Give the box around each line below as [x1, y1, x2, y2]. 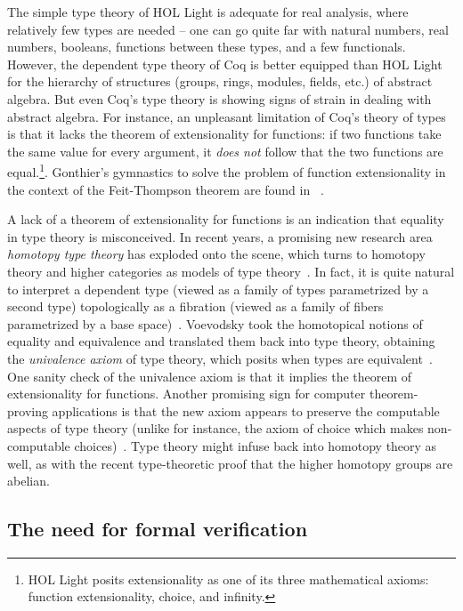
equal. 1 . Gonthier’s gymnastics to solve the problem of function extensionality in [7, 160, 446, 181]
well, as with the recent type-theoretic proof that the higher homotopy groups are [7, 454, 453, 472]
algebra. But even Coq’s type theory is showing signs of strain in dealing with [7, 89, 432, 108]
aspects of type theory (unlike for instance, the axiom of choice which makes [7, 419, 424, 438]
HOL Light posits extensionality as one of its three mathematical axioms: [28, 569, 429, 588]
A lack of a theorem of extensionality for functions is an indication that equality [7, 210, 444, 229]
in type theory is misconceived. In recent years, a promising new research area [7, 227, 433, 245]
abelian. [7, 471, 50, 490]
